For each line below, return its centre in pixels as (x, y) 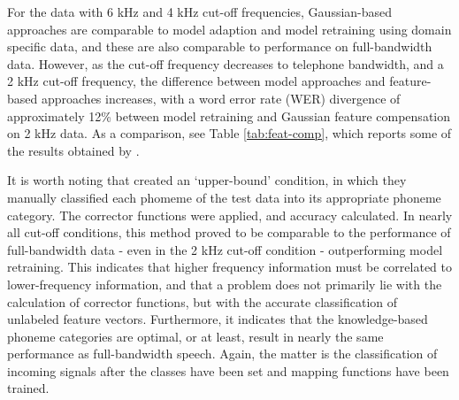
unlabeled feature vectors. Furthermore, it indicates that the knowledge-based (218, 319)
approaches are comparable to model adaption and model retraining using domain (229, 29)
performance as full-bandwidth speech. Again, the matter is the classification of (222, 354)
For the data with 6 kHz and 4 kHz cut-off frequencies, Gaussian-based (200, 12)
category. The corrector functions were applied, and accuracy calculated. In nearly (230, 215)
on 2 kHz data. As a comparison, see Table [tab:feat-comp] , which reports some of (229, 133)
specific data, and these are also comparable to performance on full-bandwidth (220, 46)
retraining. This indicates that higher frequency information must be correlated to (229, 267)
